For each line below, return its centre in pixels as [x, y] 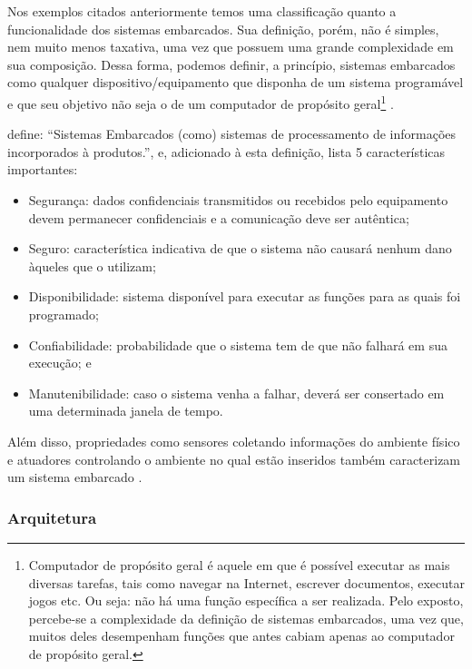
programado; [64, 314]
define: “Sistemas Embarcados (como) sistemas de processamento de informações [232, 134]
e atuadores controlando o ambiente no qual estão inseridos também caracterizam [234, 459]
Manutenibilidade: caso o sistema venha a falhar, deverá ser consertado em [236, 393]
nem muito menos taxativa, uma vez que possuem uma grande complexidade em [231, 47]
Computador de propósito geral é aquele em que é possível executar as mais [239, 564]
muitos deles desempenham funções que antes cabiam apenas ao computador [241, 636]
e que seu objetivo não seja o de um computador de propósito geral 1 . [201, 102]
